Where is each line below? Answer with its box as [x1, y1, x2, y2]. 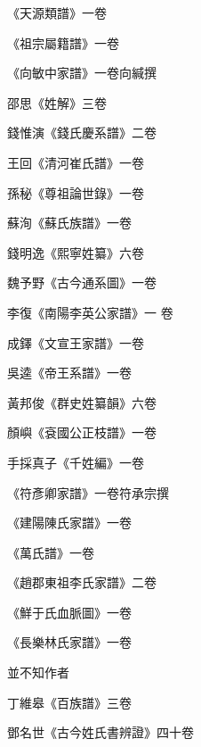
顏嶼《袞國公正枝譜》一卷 [7, 423, 157, 442]
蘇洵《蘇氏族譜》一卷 [7, 213, 132, 232]
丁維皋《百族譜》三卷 [7, 693, 132, 711]
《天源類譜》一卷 [7, 4, 107, 21]
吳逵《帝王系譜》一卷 [7, 363, 132, 382]
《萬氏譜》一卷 [7, 543, 94, 561]
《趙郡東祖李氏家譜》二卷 [7, 573, 157, 592]
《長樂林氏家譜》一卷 [7, 633, 132, 652]
